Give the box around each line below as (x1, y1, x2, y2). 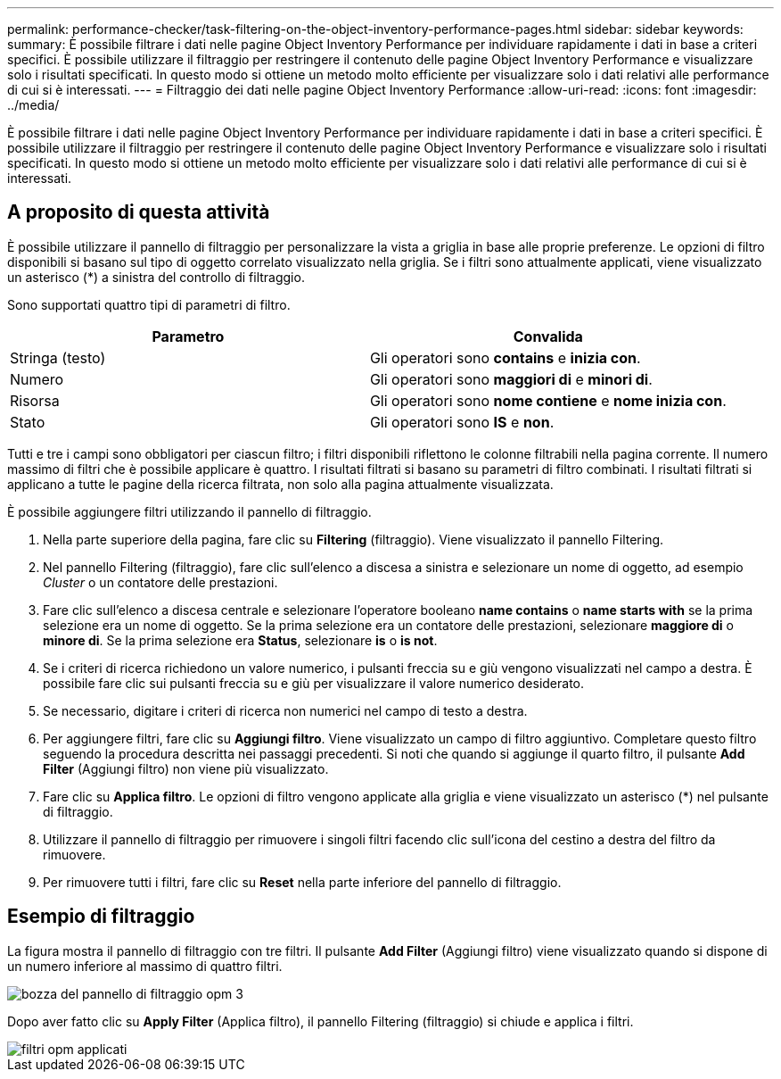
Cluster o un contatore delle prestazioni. (43, 574, 278, 590)
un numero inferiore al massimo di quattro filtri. (7, 958, 283, 974)
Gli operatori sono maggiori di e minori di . (369, 369, 653, 388)
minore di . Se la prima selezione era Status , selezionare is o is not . (43, 632, 438, 648)
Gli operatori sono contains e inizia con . (369, 348, 641, 367)
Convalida (513, 327, 583, 345)
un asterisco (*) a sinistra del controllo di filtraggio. (7, 269, 305, 285)
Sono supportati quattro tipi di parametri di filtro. (7, 296, 291, 312)
